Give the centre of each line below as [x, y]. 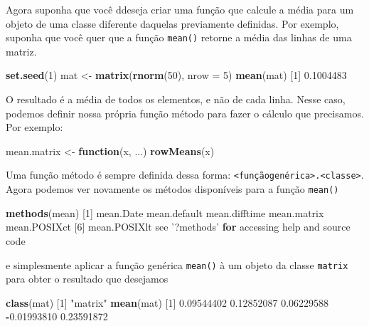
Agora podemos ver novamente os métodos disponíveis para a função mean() [172, 189]
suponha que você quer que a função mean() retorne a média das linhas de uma [179, 37]
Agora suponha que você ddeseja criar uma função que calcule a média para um [180, 9]
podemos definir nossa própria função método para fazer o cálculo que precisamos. [185, 113]
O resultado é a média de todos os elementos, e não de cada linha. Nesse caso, [176, 99]
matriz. [21, 51]
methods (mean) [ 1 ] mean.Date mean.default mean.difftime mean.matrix [165, 212]
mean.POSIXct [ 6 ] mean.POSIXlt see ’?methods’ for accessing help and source [178, 227]
